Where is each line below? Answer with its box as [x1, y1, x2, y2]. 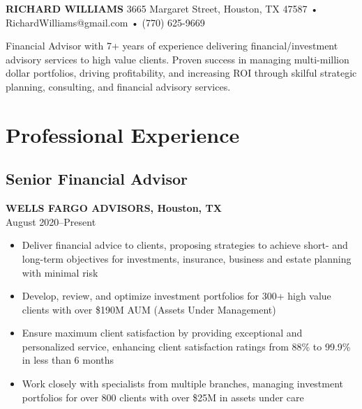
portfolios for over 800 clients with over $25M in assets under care [22, 389, 304, 404]
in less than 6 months [22, 353, 114, 367]
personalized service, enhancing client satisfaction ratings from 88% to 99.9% [22, 339, 351, 353]
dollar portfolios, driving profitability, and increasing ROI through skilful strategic [6, 65, 357, 80]
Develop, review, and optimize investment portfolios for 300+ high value [22, 288, 331, 303]
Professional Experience [6, 120, 240, 148]
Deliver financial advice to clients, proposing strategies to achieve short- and [22, 238, 348, 252]
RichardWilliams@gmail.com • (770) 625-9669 [6, 15, 205, 29]
